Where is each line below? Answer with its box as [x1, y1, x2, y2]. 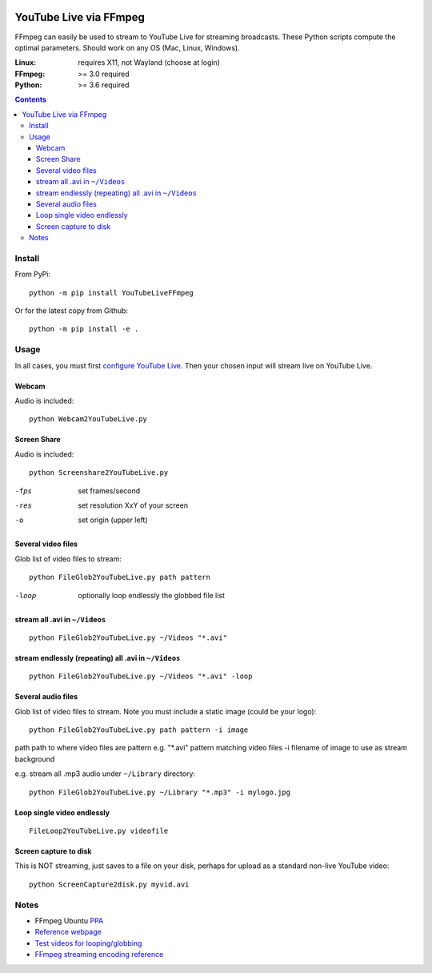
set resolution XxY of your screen [78, 501, 188, 510]
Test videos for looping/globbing [34, 938, 142, 948]
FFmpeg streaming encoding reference [34, 950, 164, 959]
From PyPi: [14, 269, 51, 279]
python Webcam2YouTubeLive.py [29, 415, 148, 424]
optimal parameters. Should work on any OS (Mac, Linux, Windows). [14, 42, 240, 52]
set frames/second [78, 485, 141, 496]
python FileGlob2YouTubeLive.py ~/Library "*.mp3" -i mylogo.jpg [29, 787, 291, 797]
